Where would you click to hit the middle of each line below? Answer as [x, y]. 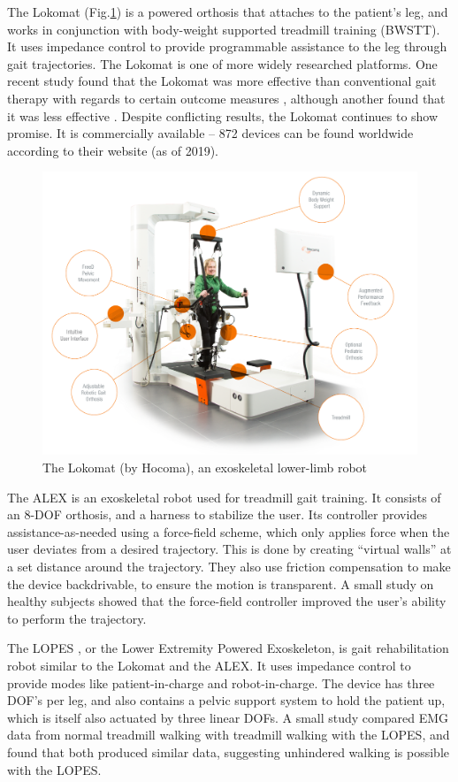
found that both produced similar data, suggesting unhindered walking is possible [228, 751]
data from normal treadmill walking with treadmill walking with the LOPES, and [229, 735]
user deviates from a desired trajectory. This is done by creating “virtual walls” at [229, 549]
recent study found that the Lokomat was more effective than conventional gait [222, 81]
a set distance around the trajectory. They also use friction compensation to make [229, 566]
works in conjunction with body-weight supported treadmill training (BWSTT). [224, 29]
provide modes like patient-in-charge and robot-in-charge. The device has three [221, 682]
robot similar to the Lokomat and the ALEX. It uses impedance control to [209, 665]
